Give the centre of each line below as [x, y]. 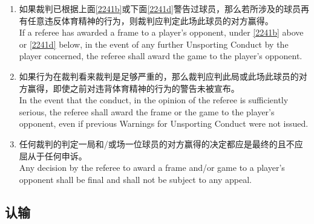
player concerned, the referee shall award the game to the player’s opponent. [161, 56]
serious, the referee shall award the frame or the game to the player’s [147, 111]
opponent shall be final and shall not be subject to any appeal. [135, 179]
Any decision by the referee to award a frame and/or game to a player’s [152, 168]
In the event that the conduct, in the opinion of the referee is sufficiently [154, 100]
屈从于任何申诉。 [53, 155]
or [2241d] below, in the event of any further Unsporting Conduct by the [154, 44]
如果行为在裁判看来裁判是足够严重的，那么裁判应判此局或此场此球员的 [159, 76]
